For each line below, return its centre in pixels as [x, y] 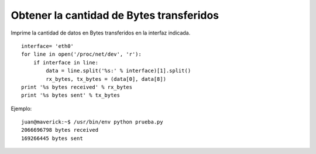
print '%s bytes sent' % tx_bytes [71, 95]
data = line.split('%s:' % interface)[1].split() [118, 71]
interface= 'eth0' [48, 46]
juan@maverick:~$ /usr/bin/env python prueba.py [92, 122]
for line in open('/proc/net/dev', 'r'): [81, 54]
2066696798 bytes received [60, 130]
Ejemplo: [21, 108]
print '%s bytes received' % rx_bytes [77, 87]
